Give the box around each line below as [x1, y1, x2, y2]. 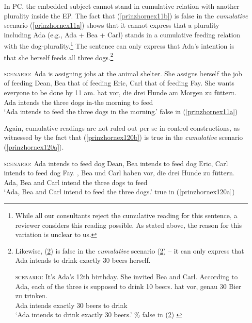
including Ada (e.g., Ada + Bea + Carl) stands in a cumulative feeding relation [4, 29, 240, 39]
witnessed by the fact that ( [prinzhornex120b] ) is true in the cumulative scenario [4, 132, 243, 142]
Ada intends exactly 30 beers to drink [15, 300, 127, 310]
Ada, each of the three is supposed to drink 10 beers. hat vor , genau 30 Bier [15, 281, 241, 291]
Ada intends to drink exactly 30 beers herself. [15, 255, 151, 265]
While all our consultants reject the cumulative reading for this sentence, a [15, 210, 237, 220]
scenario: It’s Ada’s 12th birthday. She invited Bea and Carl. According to [15, 271, 238, 281]
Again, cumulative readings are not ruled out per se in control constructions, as [4, 122, 240, 133]
